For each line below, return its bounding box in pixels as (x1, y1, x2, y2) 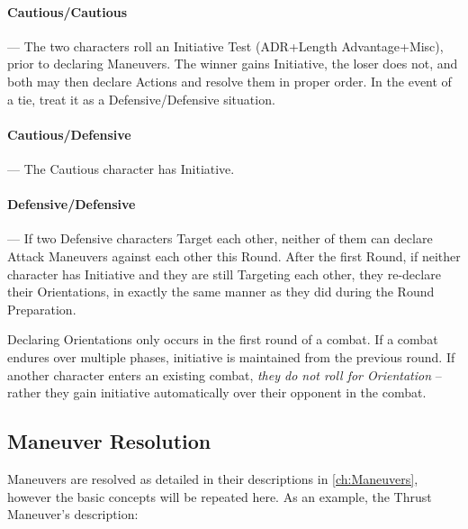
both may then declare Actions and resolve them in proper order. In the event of (7, 71, 452, 90)
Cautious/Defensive (7, 124, 131, 143)
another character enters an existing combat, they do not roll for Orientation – (7, 365, 442, 384)
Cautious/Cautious (7, 2, 128, 21)
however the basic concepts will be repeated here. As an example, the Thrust (7, 487, 432, 506)
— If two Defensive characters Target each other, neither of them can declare (7, 229, 433, 248)
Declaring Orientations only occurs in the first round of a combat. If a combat (7, 330, 438, 349)
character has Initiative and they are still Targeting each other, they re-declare (7, 264, 441, 283)
